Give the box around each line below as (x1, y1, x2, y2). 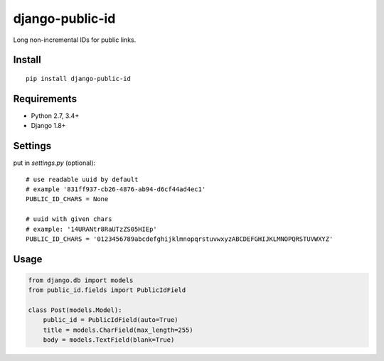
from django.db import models (28, 276, 134, 284)
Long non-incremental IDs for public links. (13, 36, 137, 44)
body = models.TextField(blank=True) (43, 336, 175, 344)
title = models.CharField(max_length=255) (43, 325, 193, 334)
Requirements (13, 92, 78, 104)
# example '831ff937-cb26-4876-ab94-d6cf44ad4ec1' (26, 185, 206, 193)
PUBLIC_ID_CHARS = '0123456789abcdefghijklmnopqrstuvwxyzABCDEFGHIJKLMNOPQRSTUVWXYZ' (26, 235, 334, 243)
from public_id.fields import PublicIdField (28, 286, 186, 294)
